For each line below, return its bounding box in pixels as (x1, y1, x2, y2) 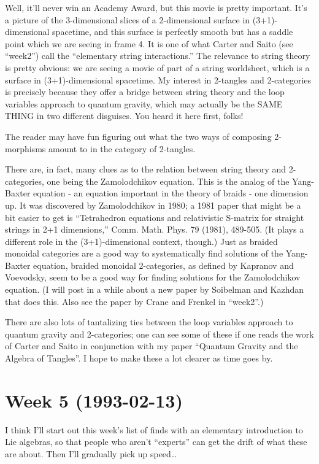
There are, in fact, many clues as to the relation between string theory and (5, 163, 286, 176)
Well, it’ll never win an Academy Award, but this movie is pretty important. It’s (5, 1, 307, 14)
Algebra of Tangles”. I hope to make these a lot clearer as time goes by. (5, 352, 273, 365)
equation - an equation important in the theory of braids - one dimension (33, 187, 309, 199)
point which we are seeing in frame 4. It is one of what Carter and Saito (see (5, 37, 293, 50)
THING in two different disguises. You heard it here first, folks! (5, 109, 244, 122)
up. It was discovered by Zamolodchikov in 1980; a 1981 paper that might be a (5, 198, 301, 211)
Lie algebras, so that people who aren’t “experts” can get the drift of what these (5, 435, 307, 448)
